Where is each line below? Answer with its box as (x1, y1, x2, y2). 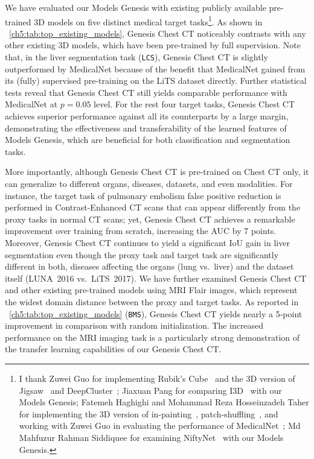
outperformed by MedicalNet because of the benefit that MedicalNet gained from (5, 62, 306, 75)
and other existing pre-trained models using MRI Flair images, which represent (5, 283, 298, 296)
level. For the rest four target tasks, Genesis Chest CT (94, 98, 295, 110)
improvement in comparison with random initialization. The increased (5, 319, 264, 332)
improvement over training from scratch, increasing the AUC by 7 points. (5, 224, 277, 237)
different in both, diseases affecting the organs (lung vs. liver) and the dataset (5, 260, 294, 273)
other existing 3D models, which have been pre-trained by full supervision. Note (5, 39, 301, 51)
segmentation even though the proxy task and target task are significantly (5, 248, 279, 261)
